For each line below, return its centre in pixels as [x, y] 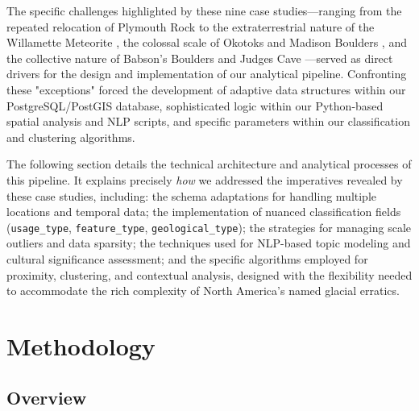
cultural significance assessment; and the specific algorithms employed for [187, 258]
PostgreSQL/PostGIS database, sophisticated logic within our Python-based [195, 105]
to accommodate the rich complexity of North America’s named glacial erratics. [203, 291]
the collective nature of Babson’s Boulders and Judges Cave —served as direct [200, 58]
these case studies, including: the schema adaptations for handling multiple [192, 195]
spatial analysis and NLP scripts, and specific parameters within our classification [208, 121]
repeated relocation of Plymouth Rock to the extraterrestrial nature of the [191, 26]
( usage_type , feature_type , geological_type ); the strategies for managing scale [209, 227]
